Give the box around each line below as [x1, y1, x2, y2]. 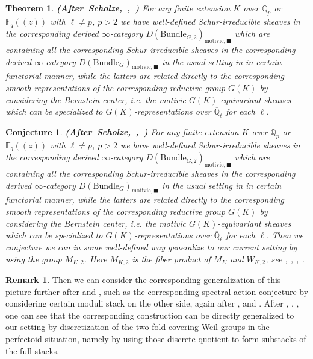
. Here [84, 252, 107, 265]
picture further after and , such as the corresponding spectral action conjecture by [5, 285, 309, 297]
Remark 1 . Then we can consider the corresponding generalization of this [5, 273, 281, 286]
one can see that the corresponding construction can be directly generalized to [5, 308, 294, 321]
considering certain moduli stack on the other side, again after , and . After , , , [5, 297, 299, 310]
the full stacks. [5, 344, 60, 357]
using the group [5, 252, 62, 265]
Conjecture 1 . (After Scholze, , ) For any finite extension [5, 125, 239, 138]
